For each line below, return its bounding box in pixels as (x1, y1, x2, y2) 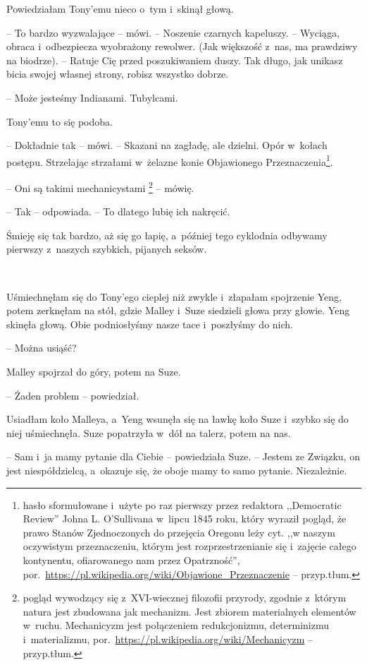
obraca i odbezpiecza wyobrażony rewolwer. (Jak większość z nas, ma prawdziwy (6, 39, 358, 54)
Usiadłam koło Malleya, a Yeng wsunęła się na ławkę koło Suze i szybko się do (6, 412, 349, 426)
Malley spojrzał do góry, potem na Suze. (6, 364, 181, 378)
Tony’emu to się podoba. (6, 114, 113, 128)
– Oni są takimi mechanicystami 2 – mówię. (6, 179, 194, 195)
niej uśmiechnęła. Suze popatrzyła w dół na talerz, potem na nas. (6, 425, 291, 440)
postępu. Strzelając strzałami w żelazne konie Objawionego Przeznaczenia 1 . (6, 152, 333, 169)
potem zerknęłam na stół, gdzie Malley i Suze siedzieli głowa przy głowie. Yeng (6, 303, 350, 318)
